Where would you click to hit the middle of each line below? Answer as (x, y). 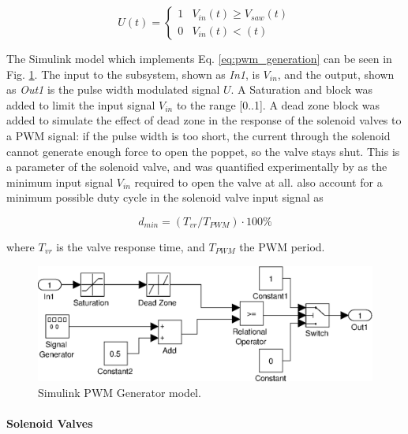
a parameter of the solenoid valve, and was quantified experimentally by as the (197, 167)
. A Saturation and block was (301, 89)
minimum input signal (60, 182)
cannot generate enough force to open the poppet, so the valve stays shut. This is (203, 151)
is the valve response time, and (131, 246)
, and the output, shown (336, 74)
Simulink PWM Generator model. (120, 392)
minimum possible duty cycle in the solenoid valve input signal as (165, 197)
